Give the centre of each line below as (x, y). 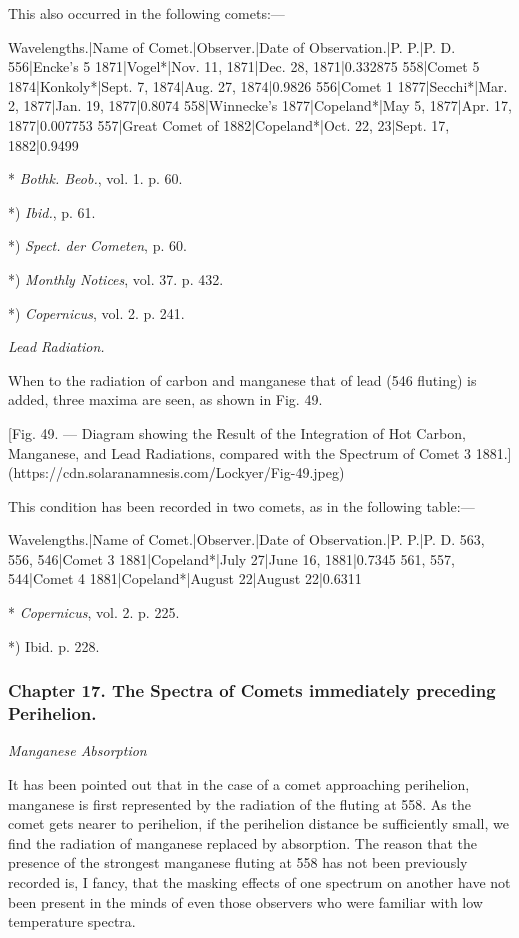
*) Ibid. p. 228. (54, 645)
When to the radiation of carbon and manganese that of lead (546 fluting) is (242, 379)
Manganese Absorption (77, 750)
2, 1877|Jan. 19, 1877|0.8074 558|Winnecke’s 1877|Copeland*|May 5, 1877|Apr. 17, (260, 105)
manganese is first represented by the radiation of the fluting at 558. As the (239, 803)
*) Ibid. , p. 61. (52, 211)
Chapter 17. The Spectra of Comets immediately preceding (252, 690)
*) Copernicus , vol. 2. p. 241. (96, 312)
